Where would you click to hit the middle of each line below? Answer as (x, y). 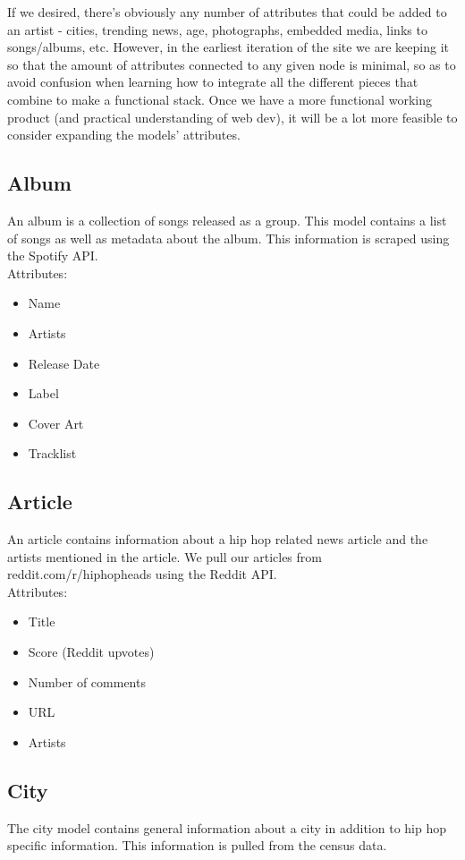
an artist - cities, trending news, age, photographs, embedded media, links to (217, 29)
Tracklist (52, 453)
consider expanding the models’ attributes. (124, 135)
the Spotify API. (53, 255)
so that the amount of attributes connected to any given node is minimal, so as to (232, 64)
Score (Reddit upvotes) (91, 652)
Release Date (64, 363)
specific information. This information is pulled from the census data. (197, 845)
